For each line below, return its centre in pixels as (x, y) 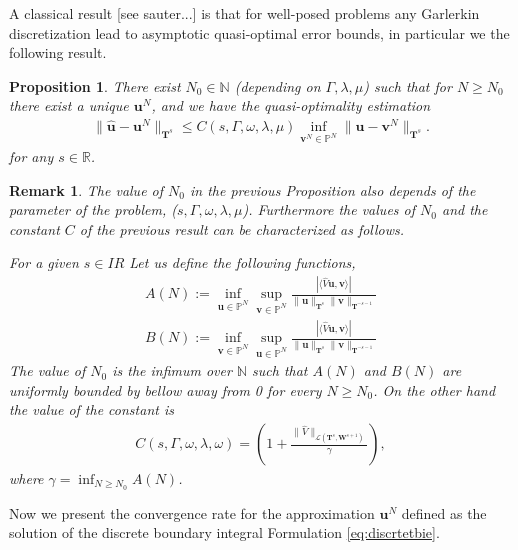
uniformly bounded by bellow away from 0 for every (165, 389)
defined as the (444, 512)
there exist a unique (69, 105)
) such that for (407, 85)
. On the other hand (434, 389)
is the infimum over (172, 370)
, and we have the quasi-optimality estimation (291, 105)
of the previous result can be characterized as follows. (242, 228)
